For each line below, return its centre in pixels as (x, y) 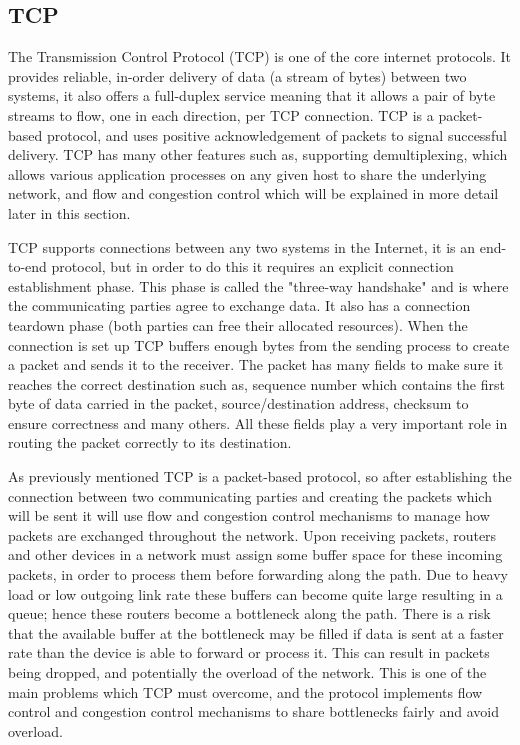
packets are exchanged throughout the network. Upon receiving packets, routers (252, 534)
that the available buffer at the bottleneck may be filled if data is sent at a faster (256, 632)
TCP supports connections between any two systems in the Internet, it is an (242, 246)
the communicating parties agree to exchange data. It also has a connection (239, 305)
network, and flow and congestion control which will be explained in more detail (253, 193)
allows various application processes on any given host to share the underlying (247, 173)
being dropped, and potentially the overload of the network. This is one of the (247, 672)
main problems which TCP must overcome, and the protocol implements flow (245, 691)
